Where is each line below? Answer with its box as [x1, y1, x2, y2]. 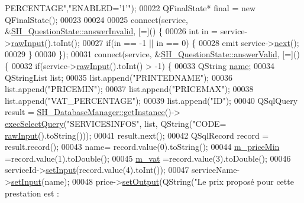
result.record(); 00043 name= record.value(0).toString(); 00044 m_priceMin [5, 140, 280, 153]
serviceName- [192, 163, 240, 176]
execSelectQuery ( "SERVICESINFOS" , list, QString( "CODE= [5, 117, 227, 129]
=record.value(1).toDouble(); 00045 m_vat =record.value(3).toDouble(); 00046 [5, 152, 291, 164]
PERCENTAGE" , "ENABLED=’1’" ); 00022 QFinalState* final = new [5, 2, 256, 14]
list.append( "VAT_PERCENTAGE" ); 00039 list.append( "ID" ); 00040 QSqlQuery [5, 94, 298, 106]
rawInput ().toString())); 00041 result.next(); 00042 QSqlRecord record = [5, 129, 269, 141]
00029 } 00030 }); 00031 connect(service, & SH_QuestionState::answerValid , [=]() [5, 48, 300, 60]
